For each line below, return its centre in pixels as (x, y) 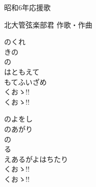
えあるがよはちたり (36, 159)
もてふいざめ (26, 81)
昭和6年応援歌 (27, 7)
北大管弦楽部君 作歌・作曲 (48, 24)
